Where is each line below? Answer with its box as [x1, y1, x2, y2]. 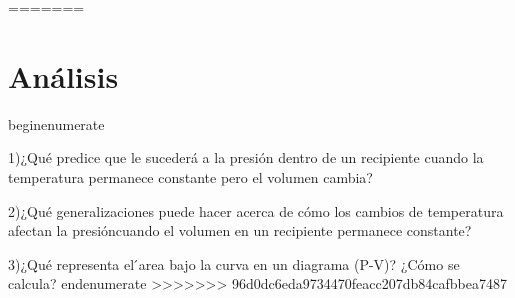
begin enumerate [8, 113, 105, 134]
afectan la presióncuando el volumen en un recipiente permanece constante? [8, 220, 472, 241]
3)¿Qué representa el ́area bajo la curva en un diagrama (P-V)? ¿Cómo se [8, 253, 460, 274]
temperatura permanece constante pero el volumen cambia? [8, 166, 373, 187]
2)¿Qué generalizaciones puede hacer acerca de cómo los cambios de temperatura [8, 200, 504, 221]
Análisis [8, 55, 119, 96]
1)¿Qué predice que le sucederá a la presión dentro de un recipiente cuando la [8, 147, 484, 168]
